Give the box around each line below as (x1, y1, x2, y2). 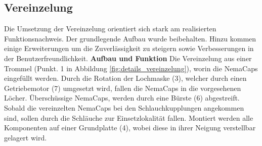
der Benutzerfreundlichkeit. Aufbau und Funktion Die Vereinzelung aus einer (4, 53, 252, 63)
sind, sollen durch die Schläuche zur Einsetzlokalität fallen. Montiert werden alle (4, 112, 253, 123)
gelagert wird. (4, 132, 47, 142)
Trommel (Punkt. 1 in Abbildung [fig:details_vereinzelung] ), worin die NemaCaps (4, 63, 258, 73)
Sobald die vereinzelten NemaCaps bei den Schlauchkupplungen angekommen (4, 102, 244, 113)
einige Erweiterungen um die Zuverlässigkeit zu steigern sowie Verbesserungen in (4, 43, 254, 54)
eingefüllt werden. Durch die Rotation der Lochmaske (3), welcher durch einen (4, 73, 247, 83)
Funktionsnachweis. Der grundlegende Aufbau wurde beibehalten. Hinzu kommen (4, 33, 256, 43)
